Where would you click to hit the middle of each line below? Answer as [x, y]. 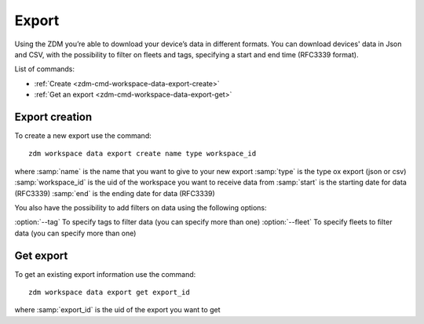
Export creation [53, 116]
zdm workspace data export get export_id [109, 293]
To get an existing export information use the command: [105, 274]
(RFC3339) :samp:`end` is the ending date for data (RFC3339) [115, 193]
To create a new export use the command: [83, 136]
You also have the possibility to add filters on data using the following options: [141, 207]
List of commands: [44, 69]
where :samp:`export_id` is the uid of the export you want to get [117, 310]
